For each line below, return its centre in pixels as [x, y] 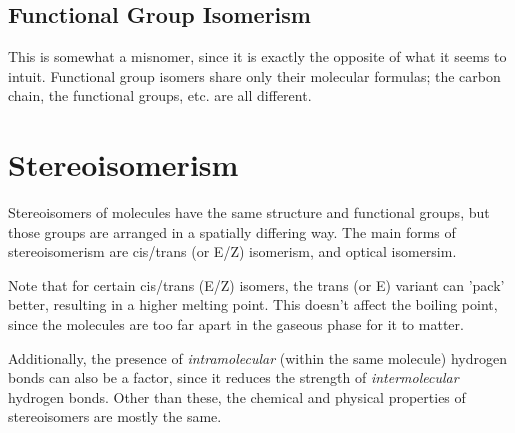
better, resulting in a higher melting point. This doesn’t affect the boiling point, [253, 304]
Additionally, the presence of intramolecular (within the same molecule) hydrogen [257, 357]
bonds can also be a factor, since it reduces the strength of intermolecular [233, 377]
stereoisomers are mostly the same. [115, 416]
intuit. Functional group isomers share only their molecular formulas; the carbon [254, 75]
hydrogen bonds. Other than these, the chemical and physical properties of [237, 396]
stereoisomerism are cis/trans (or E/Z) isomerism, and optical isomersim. [232, 251]
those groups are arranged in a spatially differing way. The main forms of [232, 231]
